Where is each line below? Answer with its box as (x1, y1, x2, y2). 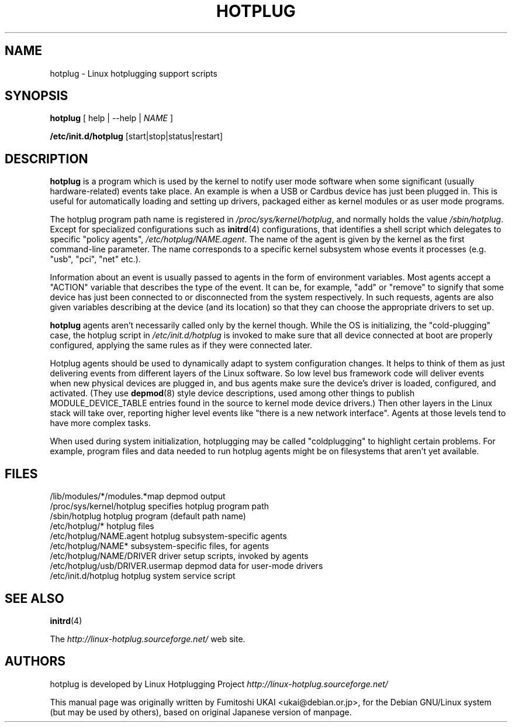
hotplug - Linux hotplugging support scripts (50, 68, 217, 78)
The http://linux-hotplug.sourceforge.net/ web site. (50, 633, 245, 644)
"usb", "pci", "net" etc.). (50, 254, 141, 265)
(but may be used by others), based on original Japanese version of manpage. (50, 707, 352, 717)
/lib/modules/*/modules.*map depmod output (50, 491, 226, 502)
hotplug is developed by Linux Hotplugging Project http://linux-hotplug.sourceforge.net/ (50, 678, 388, 689)
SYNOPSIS (5, 88, 68, 104)
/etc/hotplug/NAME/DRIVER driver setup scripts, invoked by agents (50, 551, 309, 561)
